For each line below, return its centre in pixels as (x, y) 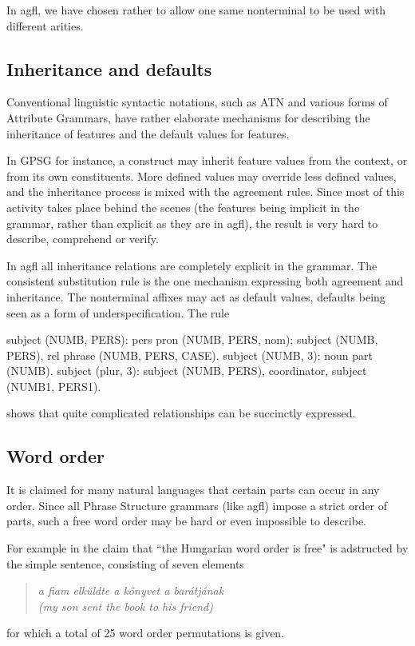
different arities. (45, 25)
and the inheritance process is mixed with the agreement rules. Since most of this (206, 191)
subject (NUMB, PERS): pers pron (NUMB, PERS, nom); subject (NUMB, (192, 339)
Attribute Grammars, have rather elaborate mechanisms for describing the (188, 117)
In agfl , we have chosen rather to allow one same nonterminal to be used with (196, 10)
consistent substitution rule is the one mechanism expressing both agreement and (205, 281)
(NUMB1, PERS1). (54, 386)
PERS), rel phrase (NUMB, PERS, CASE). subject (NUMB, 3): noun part (190, 355)
